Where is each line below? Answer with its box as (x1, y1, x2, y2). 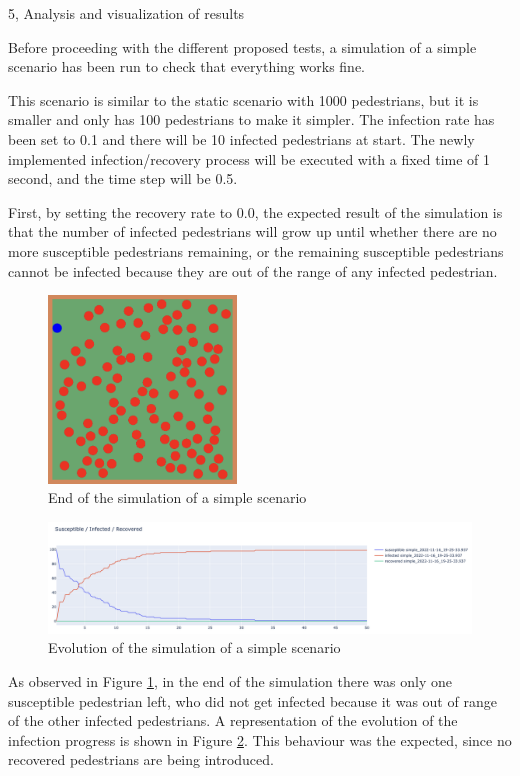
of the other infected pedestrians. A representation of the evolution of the (8, 710, 458, 731)
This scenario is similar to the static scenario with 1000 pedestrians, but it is (8, 89, 479, 110)
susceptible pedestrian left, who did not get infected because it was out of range (8, 690, 497, 711)
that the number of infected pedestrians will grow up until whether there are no (8, 221, 497, 242)
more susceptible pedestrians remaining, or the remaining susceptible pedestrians (8, 240, 504, 261)
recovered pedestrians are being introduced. (8, 749, 274, 770)
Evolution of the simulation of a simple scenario (48, 637, 341, 658)
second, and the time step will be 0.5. (8, 168, 238, 189)
